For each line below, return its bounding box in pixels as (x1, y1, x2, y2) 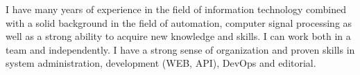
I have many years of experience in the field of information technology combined (6, 2, 346, 16)
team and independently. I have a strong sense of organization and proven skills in (6, 42, 355, 56)
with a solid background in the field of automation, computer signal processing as (6, 15, 352, 30)
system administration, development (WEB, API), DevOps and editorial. (6, 56, 316, 70)
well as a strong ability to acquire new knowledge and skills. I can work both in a (6, 29, 351, 43)
